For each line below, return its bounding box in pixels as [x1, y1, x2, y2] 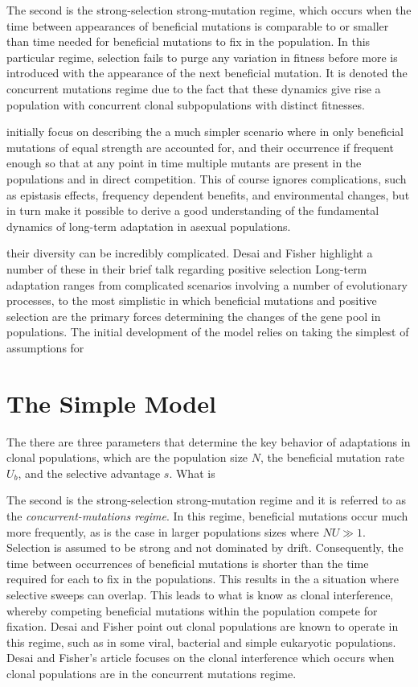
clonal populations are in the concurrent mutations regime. [6, 664, 297, 681]
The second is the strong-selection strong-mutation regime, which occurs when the [6, 2, 412, 18]
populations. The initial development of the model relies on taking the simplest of [6, 323, 409, 340]
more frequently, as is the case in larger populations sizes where [6, 523, 319, 540]
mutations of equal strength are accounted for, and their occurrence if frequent [6, 138, 394, 155]
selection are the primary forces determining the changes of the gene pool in [6, 307, 381, 324]
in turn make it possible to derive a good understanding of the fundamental [6, 202, 379, 219]
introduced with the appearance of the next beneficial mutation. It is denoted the [6, 64, 408, 81]
